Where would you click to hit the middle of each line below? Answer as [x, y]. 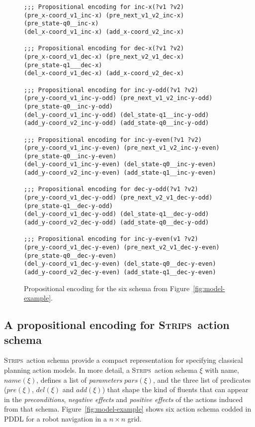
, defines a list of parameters [79, 379]
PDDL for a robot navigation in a [56, 419]
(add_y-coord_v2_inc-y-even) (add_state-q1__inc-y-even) [120, 173]
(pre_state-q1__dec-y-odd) [68, 206]
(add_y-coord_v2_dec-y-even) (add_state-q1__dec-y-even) [120, 272]
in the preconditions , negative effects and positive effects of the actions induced [124, 399]
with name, [222, 370]
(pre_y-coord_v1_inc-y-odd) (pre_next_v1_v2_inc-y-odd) [118, 98]
